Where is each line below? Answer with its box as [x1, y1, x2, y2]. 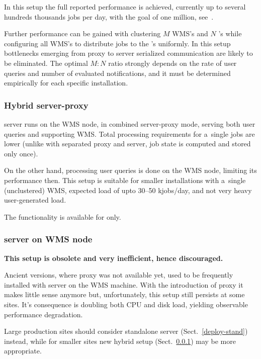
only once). [4, 148, 38, 158]
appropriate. [4, 345, 42, 356]
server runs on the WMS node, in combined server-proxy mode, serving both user [4, 118, 255, 129]
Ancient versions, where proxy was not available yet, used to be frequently [4, 270, 233, 280]
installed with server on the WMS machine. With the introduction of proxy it [4, 279, 243, 290]
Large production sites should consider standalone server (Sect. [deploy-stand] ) [4, 326, 248, 336]
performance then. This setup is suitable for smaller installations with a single [4, 174, 246, 185]
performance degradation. [4, 309, 83, 319]
